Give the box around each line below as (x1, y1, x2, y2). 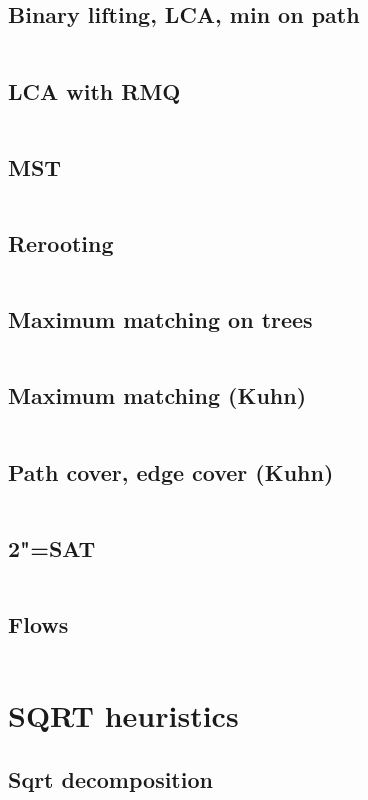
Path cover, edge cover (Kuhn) (8, 456, 334, 487)
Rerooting (8, 228, 114, 258)
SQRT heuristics (8, 695, 239, 736)
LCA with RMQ (8, 75, 181, 106)
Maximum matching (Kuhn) (8, 380, 307, 411)
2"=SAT (8, 532, 96, 563)
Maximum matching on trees (8, 304, 313, 335)
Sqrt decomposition (8, 763, 213, 794)
